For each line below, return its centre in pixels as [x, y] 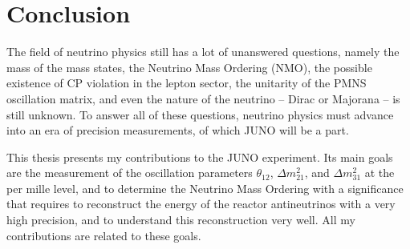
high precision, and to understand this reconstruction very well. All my [181, 220]
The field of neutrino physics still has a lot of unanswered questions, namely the [203, 52]
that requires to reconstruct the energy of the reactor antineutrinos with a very [201, 204]
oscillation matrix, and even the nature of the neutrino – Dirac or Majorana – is [203, 98]
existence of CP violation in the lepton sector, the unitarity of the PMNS [187, 83]
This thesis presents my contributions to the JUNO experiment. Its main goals [200, 157]
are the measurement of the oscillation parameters [130, 173]
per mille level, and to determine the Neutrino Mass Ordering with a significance [205, 188]
